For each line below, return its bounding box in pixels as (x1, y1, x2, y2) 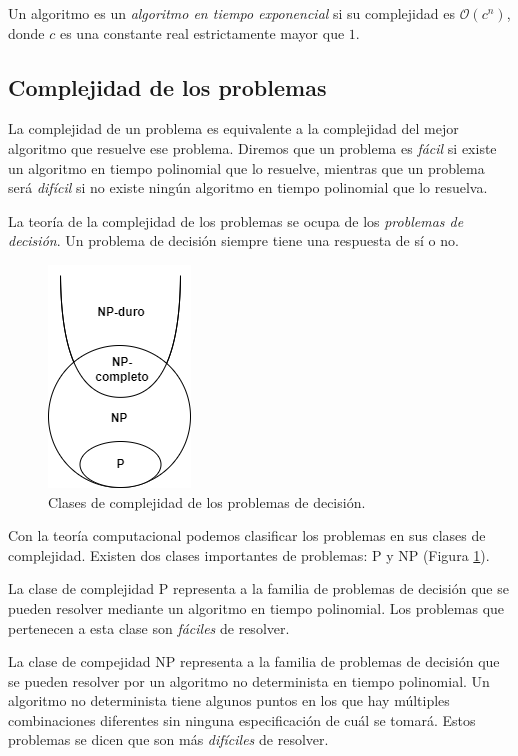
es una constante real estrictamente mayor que (59, 22, 345, 43)
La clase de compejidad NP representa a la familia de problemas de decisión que (8, 651, 500, 672)
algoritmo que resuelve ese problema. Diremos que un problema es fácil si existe (8, 137, 497, 158)
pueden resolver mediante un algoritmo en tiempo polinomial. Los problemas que (8, 597, 505, 618)
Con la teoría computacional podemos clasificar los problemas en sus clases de (8, 525, 486, 546)
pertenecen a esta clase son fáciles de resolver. (8, 617, 290, 638)
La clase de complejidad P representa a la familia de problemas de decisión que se (8, 578, 509, 599)
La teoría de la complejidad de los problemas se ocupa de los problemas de (8, 210, 464, 231)
